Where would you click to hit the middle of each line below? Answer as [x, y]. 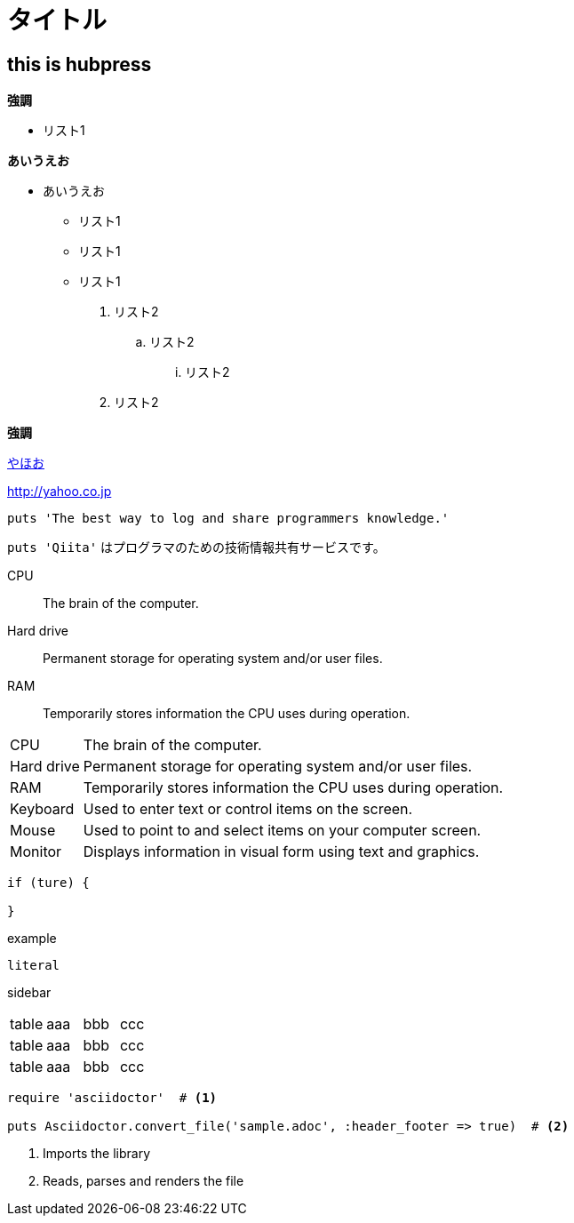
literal [34, 966]
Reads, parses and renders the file [143, 1181]
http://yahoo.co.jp [60, 492]
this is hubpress [80, 64]
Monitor [36, 852]
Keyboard [42, 809]
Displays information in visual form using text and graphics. [281, 852]
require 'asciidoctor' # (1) [112, 1098]
